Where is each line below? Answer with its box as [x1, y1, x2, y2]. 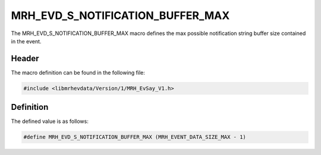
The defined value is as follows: [11, 118, 89, 125]
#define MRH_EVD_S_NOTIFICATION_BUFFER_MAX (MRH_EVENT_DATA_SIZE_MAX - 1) [23, 134, 247, 141]
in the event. [11, 37, 42, 45]
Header [11, 53, 39, 64]
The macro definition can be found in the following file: [11, 69, 146, 76]
